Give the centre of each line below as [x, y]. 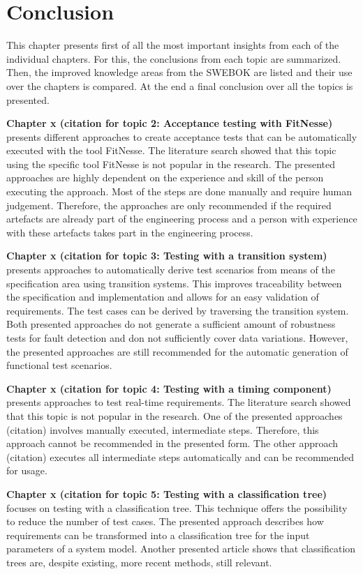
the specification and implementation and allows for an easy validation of [163, 297]
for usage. [27, 470]
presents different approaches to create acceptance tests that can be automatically [182, 136]
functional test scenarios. [59, 365]
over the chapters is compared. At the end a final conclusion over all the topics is [180, 85]
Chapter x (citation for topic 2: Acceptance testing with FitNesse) [170, 123]
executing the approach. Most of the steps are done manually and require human [179, 191]
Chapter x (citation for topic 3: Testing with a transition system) [167, 256]
